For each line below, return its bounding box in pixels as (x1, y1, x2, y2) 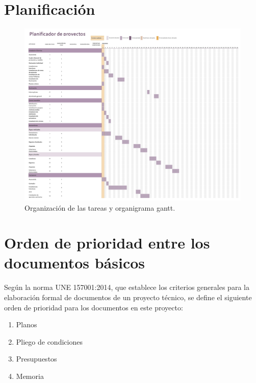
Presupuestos (16, 353, 57, 364)
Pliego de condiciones (16, 336, 83, 347)
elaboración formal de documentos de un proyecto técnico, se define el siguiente (4, 292, 252, 303)
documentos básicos (4, 252, 145, 273)
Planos (16, 319, 37, 330)
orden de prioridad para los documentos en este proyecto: (4, 302, 183, 312)
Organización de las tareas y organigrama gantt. (24, 202, 175, 213)
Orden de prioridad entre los (4, 232, 210, 253)
